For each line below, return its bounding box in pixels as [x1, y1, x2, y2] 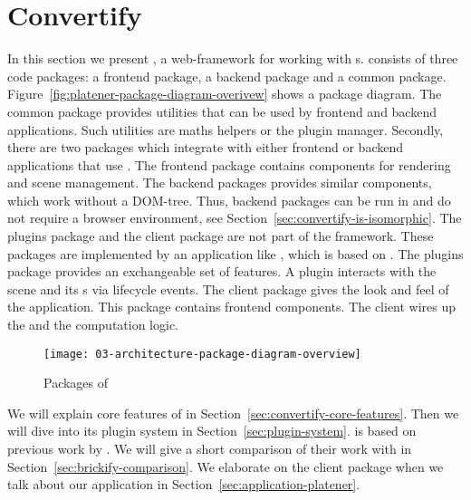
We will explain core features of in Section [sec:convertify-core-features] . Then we [7, 403, 459, 422]
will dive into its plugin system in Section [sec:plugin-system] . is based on [7, 421, 417, 440]
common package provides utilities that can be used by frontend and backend [7, 101, 437, 120]
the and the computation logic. [7, 315, 179, 334]
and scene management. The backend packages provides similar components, [7, 173, 432, 192]
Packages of [43, 373, 109, 392]
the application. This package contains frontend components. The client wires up [7, 297, 457, 316]
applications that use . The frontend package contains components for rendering [7, 155, 451, 174]
